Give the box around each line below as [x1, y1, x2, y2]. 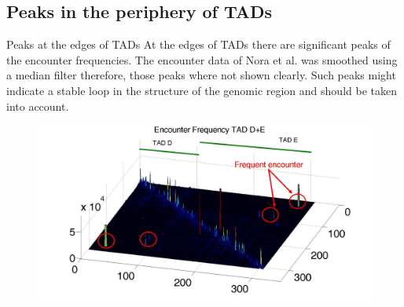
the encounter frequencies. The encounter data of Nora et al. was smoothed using [6, 51, 398, 68]
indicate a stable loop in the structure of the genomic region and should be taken [6, 82, 397, 98]
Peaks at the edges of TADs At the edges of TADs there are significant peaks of [6, 36, 391, 53]
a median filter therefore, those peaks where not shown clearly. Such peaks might [6, 67, 396, 83]
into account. [6, 97, 69, 114]
